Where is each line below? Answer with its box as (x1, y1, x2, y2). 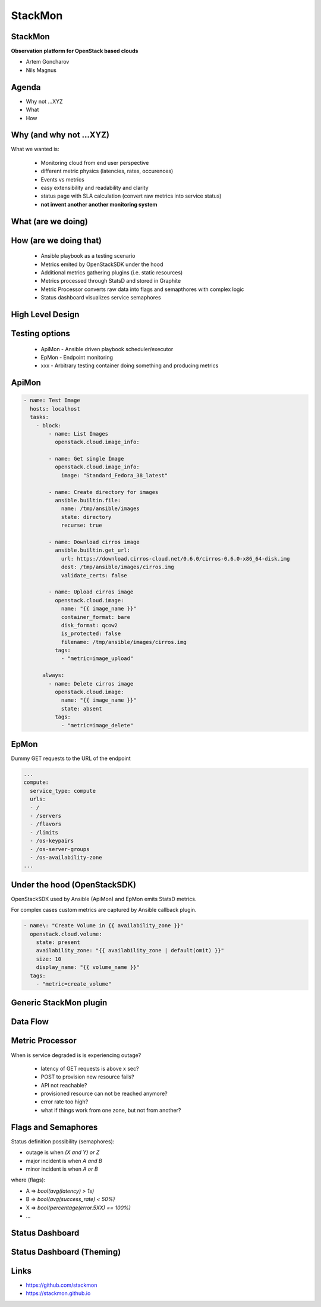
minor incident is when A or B (26, 1165, 98, 1172)
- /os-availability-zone (30, 854, 102, 861)
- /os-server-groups (30, 846, 90, 852)
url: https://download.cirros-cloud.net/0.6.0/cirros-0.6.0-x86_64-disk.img (61, 555, 291, 562)
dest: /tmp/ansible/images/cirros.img (61, 564, 175, 571)
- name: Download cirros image (48, 539, 140, 545)
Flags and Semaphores (11, 1122, 98, 1132)
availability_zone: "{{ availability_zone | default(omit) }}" (36, 947, 225, 954)
